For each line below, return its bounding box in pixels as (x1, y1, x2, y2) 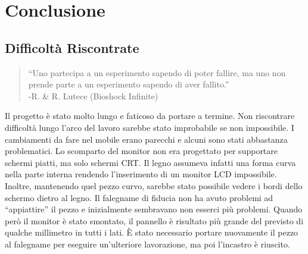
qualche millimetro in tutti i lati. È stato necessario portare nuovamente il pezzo (5, 226, 298, 239)
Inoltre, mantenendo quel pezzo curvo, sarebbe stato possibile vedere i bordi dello (5, 179, 303, 192)
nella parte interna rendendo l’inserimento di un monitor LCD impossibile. (5, 168, 277, 180)
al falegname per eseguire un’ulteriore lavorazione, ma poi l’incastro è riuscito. (5, 237, 290, 250)
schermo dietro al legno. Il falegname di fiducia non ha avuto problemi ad (5, 191, 273, 203)
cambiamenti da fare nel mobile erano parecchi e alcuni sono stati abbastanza (5, 133, 288, 145)
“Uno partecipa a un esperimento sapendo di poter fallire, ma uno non (28, 66, 286, 79)
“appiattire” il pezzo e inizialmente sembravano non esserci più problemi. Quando (5, 203, 303, 215)
